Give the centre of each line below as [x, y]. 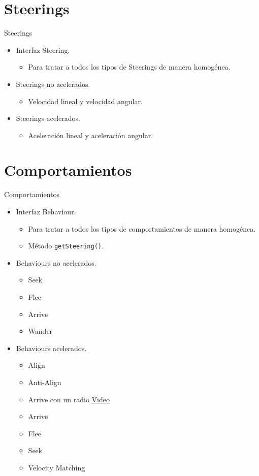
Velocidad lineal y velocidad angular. [85, 101]
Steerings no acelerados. [53, 84]
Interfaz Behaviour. [46, 211]
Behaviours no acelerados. [56, 262]
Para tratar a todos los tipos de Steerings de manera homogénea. [129, 67]
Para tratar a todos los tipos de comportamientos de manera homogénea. [142, 228]
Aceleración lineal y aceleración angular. [91, 135]
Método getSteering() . [66, 246]
